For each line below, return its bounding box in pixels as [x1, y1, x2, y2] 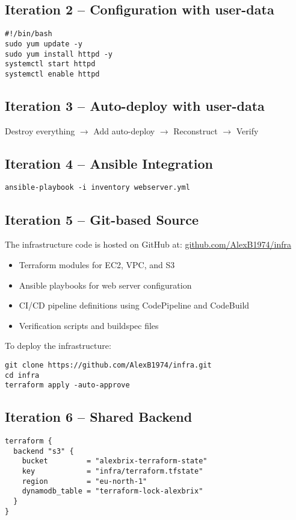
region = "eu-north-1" [22, 477, 147, 486]
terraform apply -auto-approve [5, 381, 130, 390]
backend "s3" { [13, 446, 74, 456]
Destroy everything [5, 124, 75, 137]
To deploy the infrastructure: [5, 339, 111, 352]
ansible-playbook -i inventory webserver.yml [5, 183, 190, 192]
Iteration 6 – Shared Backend [5, 407, 193, 426]
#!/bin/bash [5, 30, 52, 39]
